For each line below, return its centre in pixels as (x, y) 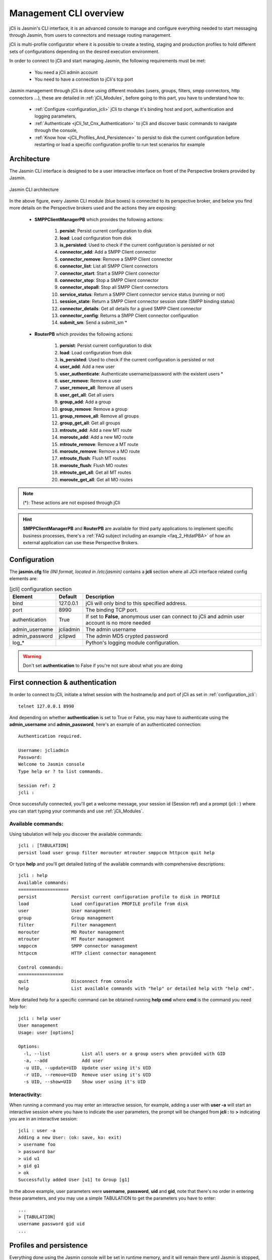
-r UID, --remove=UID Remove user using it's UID (87, 1075)
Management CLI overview (67, 13)
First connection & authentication (63, 683)
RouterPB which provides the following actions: (84, 334)
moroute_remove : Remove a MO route (100, 451)
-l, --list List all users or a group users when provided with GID (124, 1054)
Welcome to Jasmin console (52, 764)
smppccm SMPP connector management (78, 946)
